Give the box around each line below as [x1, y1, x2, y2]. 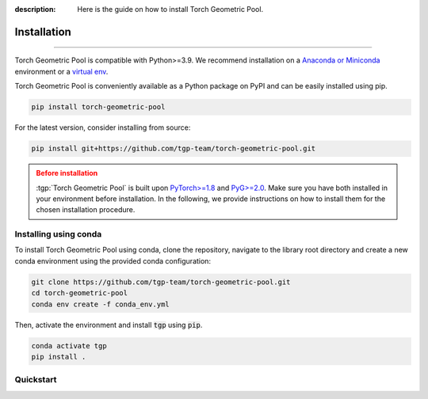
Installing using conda [14, 229, 102, 240]
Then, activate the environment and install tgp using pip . [14, 320, 203, 329]
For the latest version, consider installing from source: [14, 123, 191, 132]
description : [14, 5, 56, 13]
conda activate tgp [31, 341, 107, 350]
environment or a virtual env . [14, 66, 109, 76]
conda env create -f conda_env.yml [31, 299, 170, 309]
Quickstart [14, 374, 57, 386]
